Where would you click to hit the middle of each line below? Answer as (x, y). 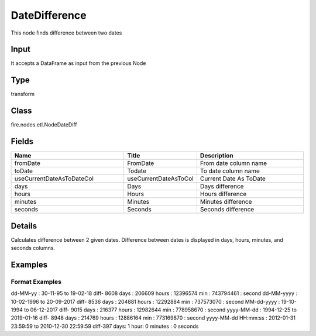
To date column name (230, 171)
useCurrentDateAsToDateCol (54, 179)
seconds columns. (33, 248)
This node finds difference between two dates (66, 33)
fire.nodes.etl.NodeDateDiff (44, 125)
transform (23, 94)
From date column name (233, 163)
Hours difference (223, 194)
